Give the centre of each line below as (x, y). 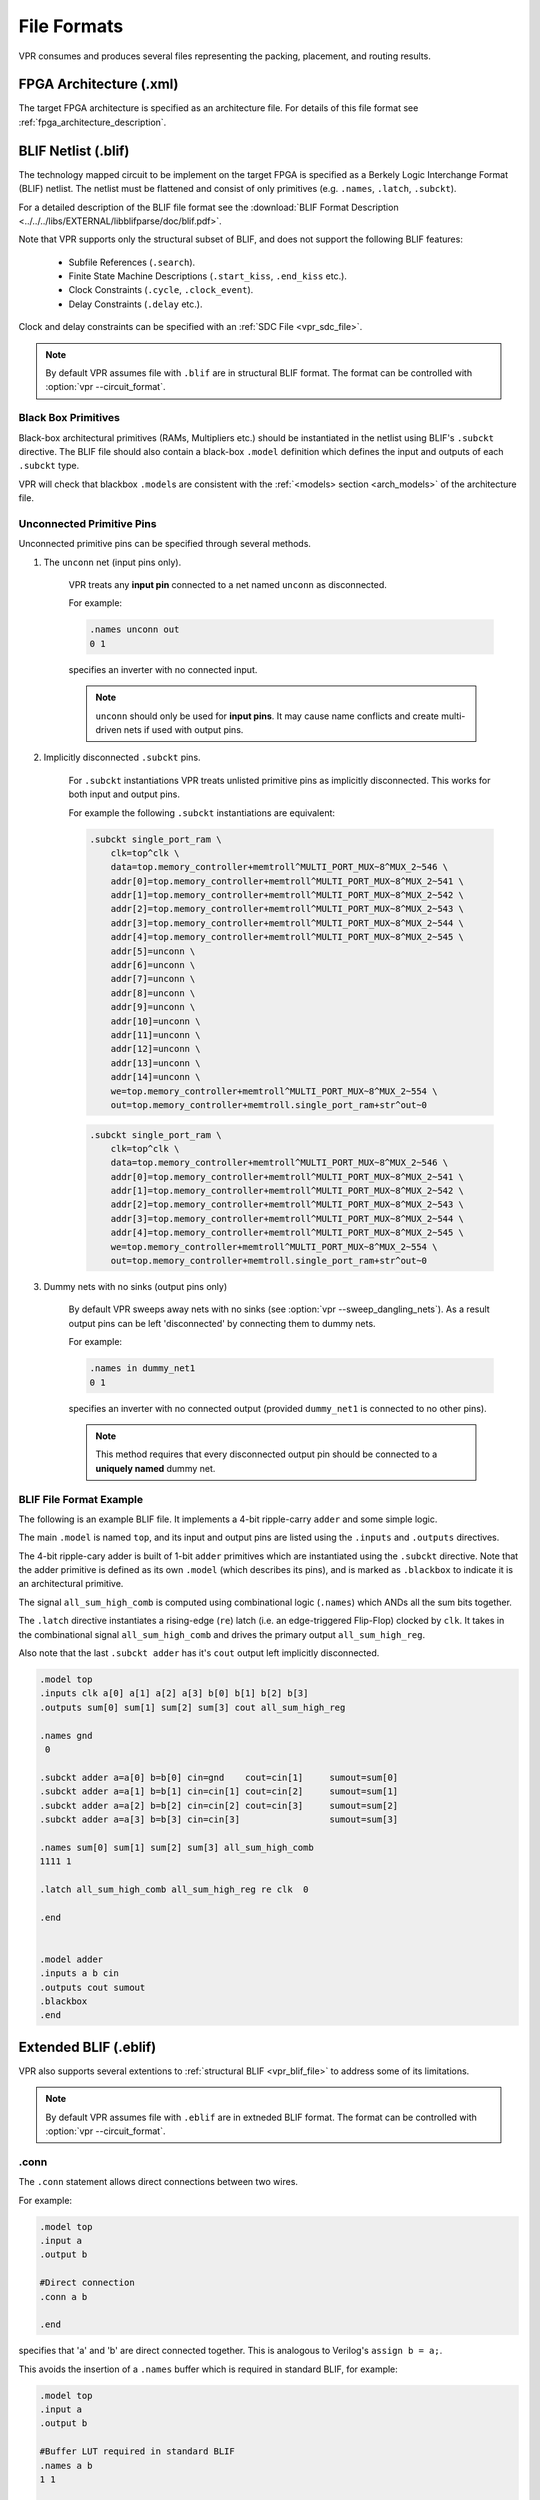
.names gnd (66, 1735)
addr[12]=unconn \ (155, 1049)
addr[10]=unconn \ (155, 1021)
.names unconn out (134, 629)
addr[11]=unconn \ (155, 1035)
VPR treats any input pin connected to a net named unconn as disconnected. (227, 585)
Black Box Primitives (69, 418)
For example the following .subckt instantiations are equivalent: (201, 812)
